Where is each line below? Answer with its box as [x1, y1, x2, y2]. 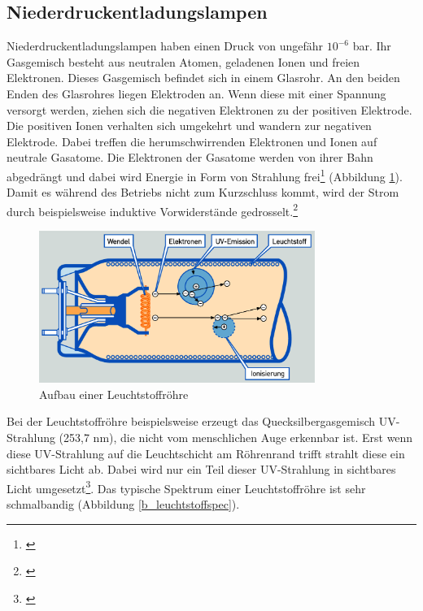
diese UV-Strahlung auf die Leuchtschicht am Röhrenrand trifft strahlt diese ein [7, 444, 405, 461]
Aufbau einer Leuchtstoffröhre [39, 385, 189, 402]
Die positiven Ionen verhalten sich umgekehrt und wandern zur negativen [7, 117, 372, 134]
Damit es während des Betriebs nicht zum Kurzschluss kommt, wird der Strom [7, 184, 399, 201]
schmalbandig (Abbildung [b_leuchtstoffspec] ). [7, 496, 240, 512]
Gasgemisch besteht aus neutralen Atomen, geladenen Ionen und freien [7, 53, 360, 70]
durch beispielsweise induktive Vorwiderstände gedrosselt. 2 [7, 200, 299, 219]
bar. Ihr [352, 37, 391, 54]
